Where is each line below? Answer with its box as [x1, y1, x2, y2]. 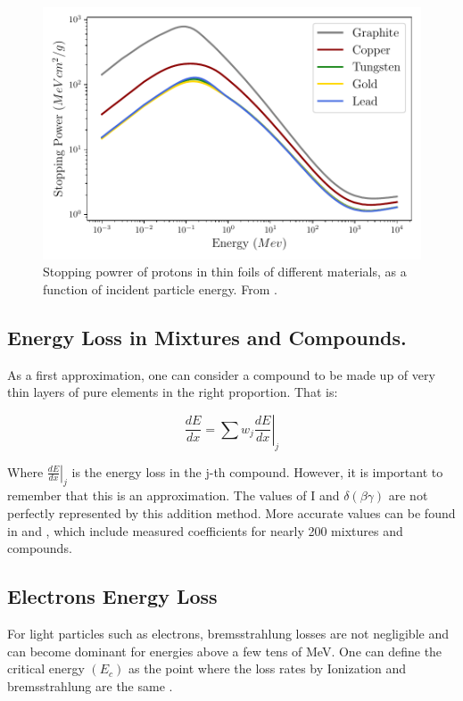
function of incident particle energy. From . [43, 279, 277, 298]
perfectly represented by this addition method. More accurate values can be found [7, 504, 456, 523]
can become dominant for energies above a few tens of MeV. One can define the [7, 641, 442, 660]
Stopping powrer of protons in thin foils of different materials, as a [43, 262, 407, 281]
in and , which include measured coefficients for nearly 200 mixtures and [7, 521, 403, 540]
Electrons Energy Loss [7, 582, 218, 610]
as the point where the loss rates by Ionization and [128, 659, 407, 678]
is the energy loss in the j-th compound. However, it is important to [71, 462, 443, 481]
